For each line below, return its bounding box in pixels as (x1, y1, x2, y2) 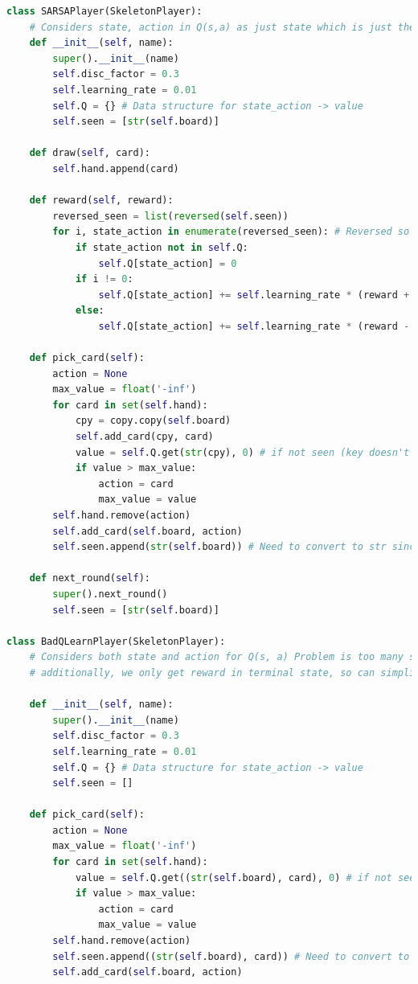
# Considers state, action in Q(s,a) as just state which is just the (29, 21, 416, 33)
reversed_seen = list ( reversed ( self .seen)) (52, 210, 289, 222)
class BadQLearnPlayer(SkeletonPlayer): (6, 635, 226, 647)
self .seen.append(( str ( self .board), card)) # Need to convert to (52, 950, 410, 962)
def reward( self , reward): (29, 195, 174, 207)
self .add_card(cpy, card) (75, 431, 214, 443)
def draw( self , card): (29, 147, 150, 159)
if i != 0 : (75, 273, 133, 285)
